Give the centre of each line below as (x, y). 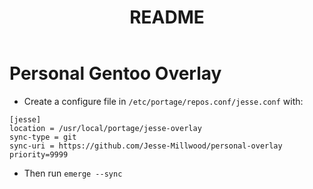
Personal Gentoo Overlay (115, 73)
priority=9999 (39, 154)
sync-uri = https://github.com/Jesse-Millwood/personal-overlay (146, 146)
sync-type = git (43, 137)
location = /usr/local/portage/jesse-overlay (105, 128)
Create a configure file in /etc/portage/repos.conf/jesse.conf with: (163, 101)
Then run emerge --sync (73, 173)
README (167, 17)
